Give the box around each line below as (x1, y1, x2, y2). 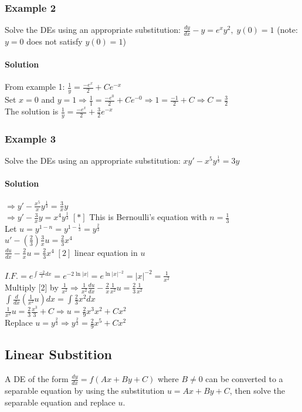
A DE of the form (5, 373, 69, 385)
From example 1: (5, 80, 65, 93)
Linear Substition (5, 345, 112, 363)
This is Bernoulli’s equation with (89, 211, 207, 223)
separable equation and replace (5, 396, 116, 408)
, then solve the (229, 384, 286, 397)
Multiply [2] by (5, 281, 59, 293)
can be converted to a (205, 373, 283, 385)
